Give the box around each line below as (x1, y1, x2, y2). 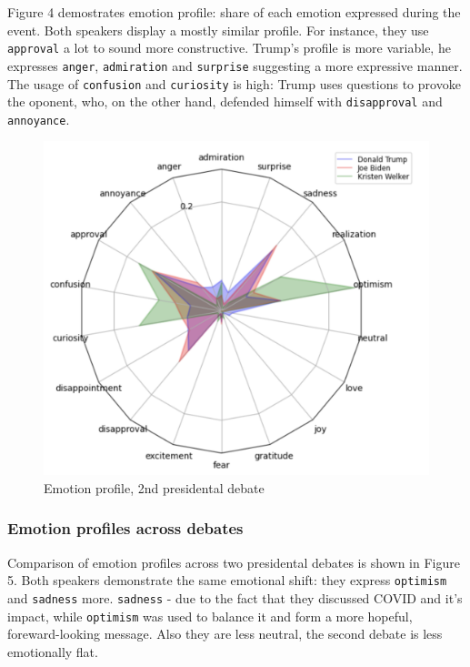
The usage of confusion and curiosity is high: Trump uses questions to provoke (7, 74, 461, 93)
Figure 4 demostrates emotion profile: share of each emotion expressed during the (7, 3, 461, 21)
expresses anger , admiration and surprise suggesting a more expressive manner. (7, 56, 463, 75)
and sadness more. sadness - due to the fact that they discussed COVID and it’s (7, 588, 463, 607)
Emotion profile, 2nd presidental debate (44, 478, 265, 497)
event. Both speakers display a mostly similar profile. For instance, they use (7, 20, 429, 39)
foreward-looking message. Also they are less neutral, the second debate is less (7, 624, 443, 643)
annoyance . (7, 109, 70, 128)
